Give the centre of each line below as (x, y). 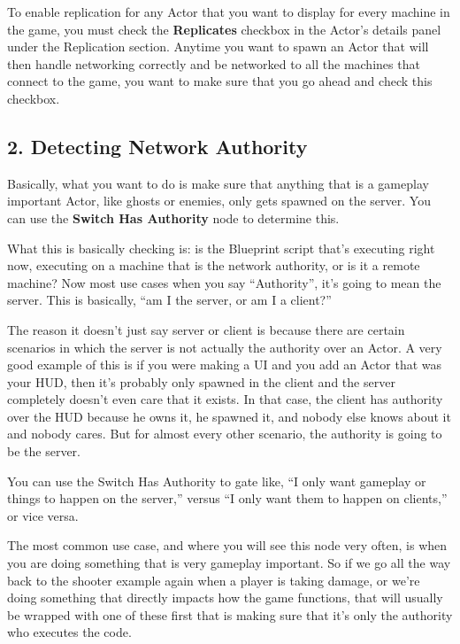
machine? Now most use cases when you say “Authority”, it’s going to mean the (224, 282)
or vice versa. (43, 515)
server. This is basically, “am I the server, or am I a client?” (169, 300)
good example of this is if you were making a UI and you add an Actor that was (225, 365)
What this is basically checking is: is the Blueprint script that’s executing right (221, 248)
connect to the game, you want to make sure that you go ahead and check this (220, 81)
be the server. (44, 451)
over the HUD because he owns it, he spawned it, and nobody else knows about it (229, 416)
